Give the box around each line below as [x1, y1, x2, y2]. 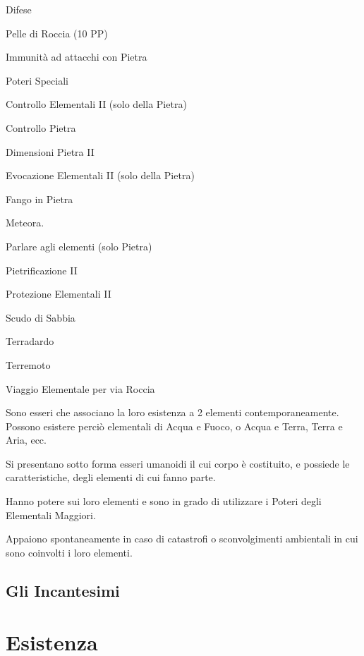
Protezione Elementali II [6, 286, 111, 301]
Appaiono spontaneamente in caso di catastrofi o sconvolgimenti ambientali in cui [6, 531, 358, 546]
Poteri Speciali [6, 73, 68, 87]
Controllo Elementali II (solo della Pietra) [6, 97, 187, 111]
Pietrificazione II [6, 262, 78, 277]
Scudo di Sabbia [6, 310, 75, 324]
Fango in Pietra [6, 191, 73, 206]
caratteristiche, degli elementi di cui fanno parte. [6, 470, 216, 485]
